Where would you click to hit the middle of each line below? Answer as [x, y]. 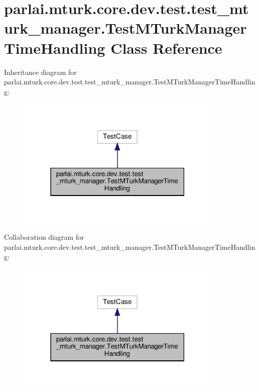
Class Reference [166, 47]
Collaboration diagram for [44, 237]
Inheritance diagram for [40, 72]
